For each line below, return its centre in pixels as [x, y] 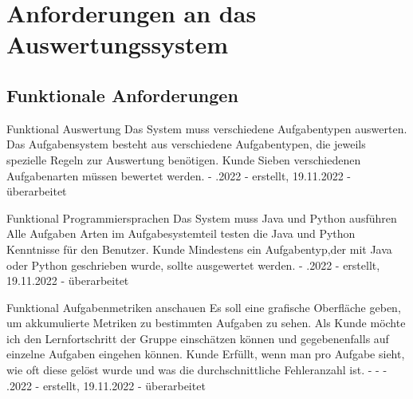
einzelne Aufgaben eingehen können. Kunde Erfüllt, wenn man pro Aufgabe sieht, [206, 354]
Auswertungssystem [118, 44]
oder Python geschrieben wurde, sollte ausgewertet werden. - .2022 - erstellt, [193, 265]
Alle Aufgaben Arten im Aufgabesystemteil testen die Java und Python [181, 233]
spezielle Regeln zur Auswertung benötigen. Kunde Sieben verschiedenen [184, 159]
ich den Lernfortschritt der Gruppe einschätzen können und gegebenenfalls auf [198, 338]
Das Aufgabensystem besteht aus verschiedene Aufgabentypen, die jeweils [186, 144]
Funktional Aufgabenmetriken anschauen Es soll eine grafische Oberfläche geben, [204, 307]
